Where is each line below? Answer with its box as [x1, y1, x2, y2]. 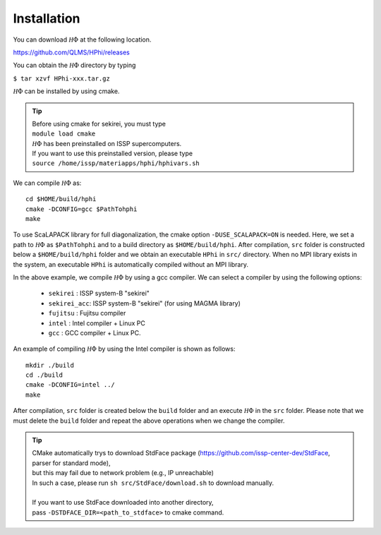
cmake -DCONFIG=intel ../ [25, 381, 116, 389]
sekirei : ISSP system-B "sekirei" [48, 289, 150, 298]
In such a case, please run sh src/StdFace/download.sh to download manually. [32, 479, 274, 487]
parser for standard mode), [32, 459, 111, 467]
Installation [13, 11, 80, 26]
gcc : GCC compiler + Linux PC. [48, 328, 141, 337]
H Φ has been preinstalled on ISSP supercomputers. [32, 139, 182, 148]
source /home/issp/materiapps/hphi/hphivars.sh [32, 160, 200, 167]
